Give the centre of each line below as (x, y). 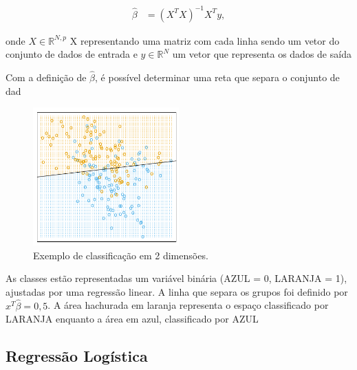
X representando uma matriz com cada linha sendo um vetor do (205, 40)
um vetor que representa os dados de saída (262, 54)
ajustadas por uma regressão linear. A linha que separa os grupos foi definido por (177, 291)
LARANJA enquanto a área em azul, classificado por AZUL (132, 319)
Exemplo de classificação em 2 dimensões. (121, 255)
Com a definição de (46, 77)
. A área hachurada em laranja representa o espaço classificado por (188, 305)
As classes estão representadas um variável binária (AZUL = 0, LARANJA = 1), (176, 278)
